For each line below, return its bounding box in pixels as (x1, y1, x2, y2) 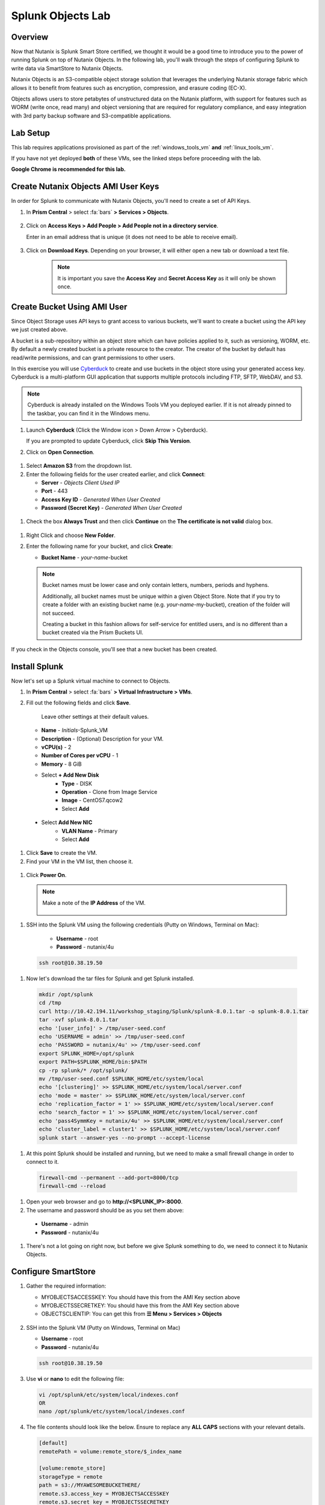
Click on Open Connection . (26, 448, 94, 456)
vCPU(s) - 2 (41, 743, 72, 751)
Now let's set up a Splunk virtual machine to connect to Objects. (11, 677, 171, 684)
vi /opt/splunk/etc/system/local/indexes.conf (39, 1391, 179, 1398)
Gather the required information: (26, 1282, 107, 1289)
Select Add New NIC (41, 819, 93, 826)
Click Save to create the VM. (26, 849, 97, 857)
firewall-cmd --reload (39, 1183, 106, 1190)
